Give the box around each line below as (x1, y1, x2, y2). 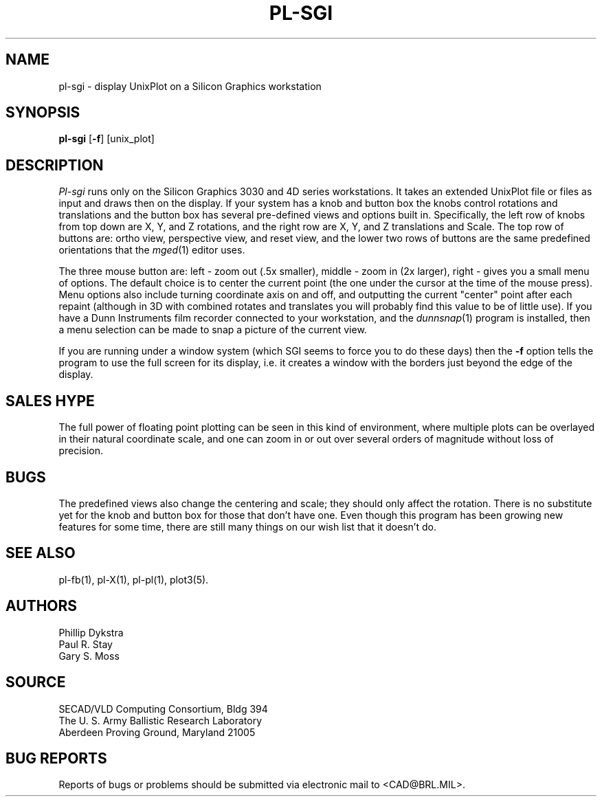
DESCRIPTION (5, 156, 104, 174)
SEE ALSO (5, 544, 76, 562)
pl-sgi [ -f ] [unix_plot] (58, 133, 155, 145)
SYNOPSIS (5, 104, 80, 122)
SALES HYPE (5, 392, 95, 410)
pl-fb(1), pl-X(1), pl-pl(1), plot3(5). (58, 573, 209, 586)
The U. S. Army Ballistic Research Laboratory (58, 714, 263, 726)
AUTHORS (5, 597, 78, 615)
